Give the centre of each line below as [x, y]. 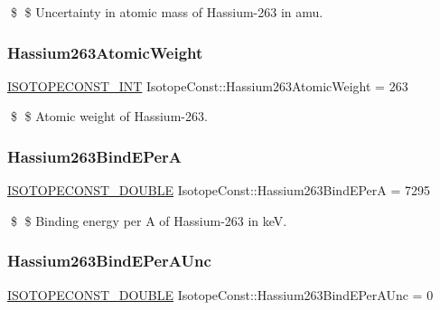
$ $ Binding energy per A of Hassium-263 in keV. [149, 220]
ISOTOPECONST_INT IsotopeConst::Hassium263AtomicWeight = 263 [208, 85]
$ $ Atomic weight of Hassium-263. [109, 116]
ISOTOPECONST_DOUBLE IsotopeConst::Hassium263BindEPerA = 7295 [219, 190]
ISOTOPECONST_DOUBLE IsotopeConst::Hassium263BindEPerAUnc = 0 [220, 294]
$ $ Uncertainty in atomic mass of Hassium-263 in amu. [167, 12]
